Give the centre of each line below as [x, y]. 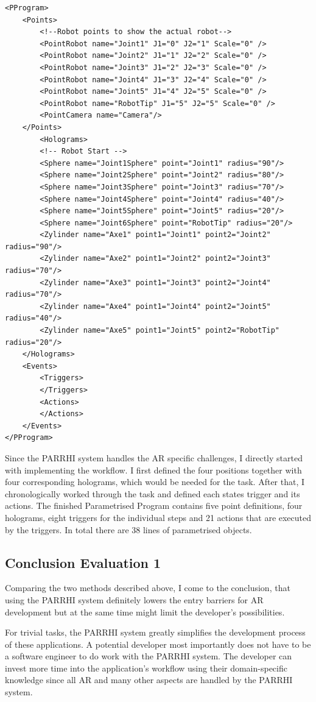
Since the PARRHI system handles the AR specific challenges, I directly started [154, 457]
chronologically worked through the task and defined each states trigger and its [153, 493]
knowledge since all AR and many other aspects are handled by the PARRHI [149, 680]
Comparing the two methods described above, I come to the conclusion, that [148, 588]
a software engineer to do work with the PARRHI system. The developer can [149, 656]
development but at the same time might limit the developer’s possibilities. [145, 612]
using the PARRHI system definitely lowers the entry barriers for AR [134, 599]
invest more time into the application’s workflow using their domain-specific [146, 668]
